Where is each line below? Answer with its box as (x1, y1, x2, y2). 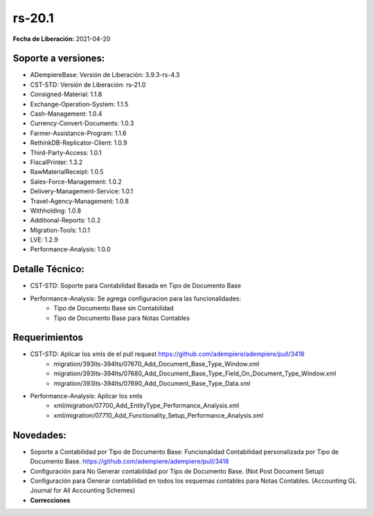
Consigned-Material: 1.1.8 (30, 90, 103, 98)
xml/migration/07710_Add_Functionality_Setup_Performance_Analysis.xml (53, 411, 263, 419)
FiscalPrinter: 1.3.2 (30, 158, 83, 166)
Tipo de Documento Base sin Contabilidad (53, 304, 174, 312)
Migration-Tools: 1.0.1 (30, 226, 90, 234)
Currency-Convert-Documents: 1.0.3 (30, 119, 134, 127)
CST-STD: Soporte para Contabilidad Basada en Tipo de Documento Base (30, 281, 242, 290)
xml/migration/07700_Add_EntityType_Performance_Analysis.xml (53, 402, 240, 410)
